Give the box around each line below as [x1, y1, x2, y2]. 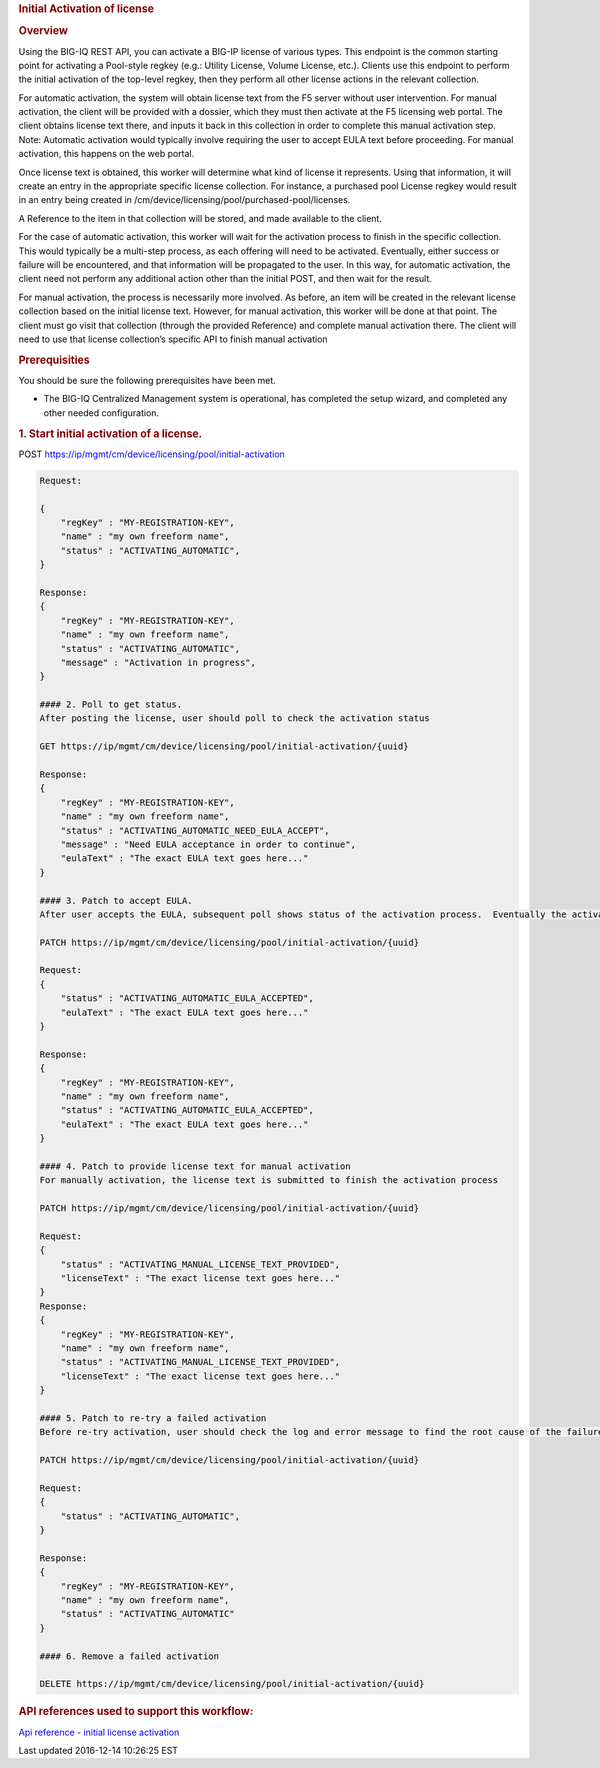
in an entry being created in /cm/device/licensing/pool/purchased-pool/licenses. [18, 194, 351, 206]
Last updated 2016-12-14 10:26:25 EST [18, 1745, 179, 1757]
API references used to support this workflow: [18, 1705, 254, 1719]
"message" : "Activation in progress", [60, 656, 257, 668]
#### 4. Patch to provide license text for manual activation [39, 1160, 351, 1172]
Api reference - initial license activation [18, 1726, 180, 1738]
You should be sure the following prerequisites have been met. [18, 375, 277, 386]
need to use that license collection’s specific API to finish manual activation [18, 333, 329, 345]
